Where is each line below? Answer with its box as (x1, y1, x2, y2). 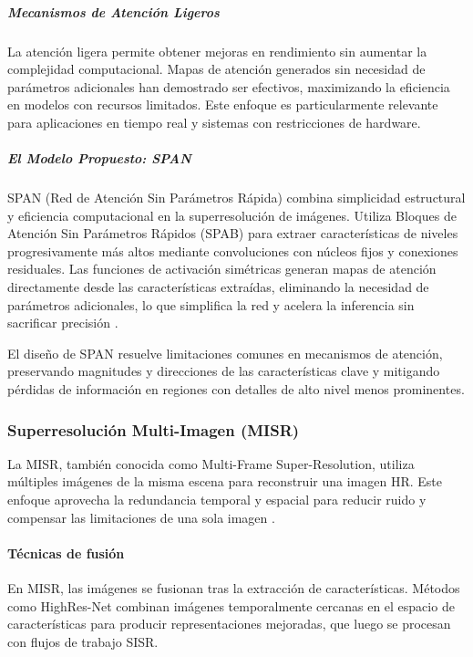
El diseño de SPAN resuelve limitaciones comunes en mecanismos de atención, (7, 343, 443, 362)
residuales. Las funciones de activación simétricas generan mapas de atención (7, 259, 437, 278)
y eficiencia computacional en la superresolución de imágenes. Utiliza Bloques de (7, 205, 457, 224)
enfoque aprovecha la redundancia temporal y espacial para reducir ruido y (7, 490, 427, 509)
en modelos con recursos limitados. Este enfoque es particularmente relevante (7, 95, 438, 114)
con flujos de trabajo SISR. (7, 631, 159, 651)
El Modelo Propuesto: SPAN (7, 149, 191, 168)
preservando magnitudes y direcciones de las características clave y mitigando (7, 361, 440, 381)
